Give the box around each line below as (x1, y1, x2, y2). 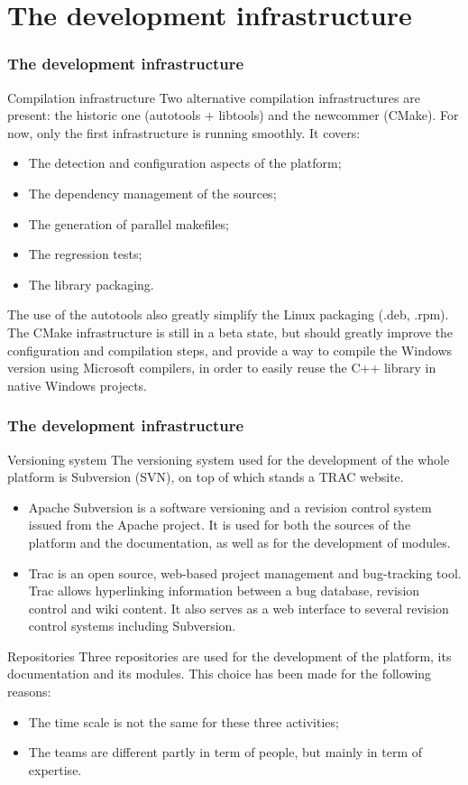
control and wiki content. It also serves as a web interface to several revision (28, 598, 449, 617)
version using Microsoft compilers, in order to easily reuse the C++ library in (7, 358, 436, 377)
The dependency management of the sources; (28, 183, 277, 202)
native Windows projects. (7, 375, 147, 394)
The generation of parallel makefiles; (28, 214, 230, 233)
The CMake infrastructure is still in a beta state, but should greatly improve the (7, 322, 454, 341)
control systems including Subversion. (28, 616, 236, 635)
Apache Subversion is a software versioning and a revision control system (28, 497, 432, 516)
